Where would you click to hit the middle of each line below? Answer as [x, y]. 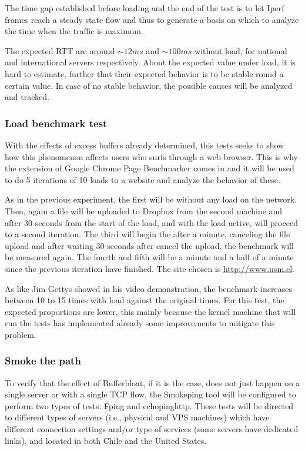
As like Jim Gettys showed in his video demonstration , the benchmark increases [148, 288]
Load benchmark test [56, 123]
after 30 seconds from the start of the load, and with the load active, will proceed [151, 222]
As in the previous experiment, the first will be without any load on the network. [151, 199]
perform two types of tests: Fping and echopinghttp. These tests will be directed [149, 405]
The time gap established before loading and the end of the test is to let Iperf [145, 8]
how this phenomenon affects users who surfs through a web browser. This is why [152, 156]
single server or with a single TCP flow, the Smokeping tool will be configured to [150, 394]
